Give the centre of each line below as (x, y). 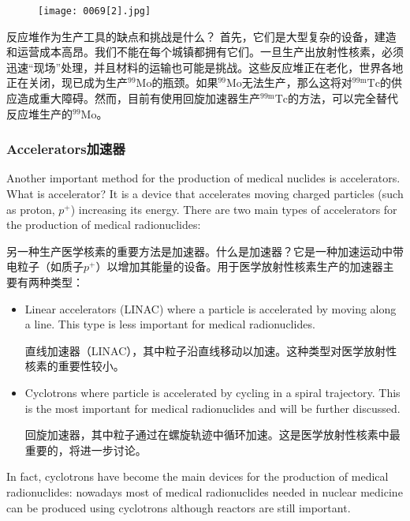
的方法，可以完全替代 (343, 98)
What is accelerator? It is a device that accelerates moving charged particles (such (205, 194)
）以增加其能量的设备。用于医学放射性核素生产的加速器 (239, 266)
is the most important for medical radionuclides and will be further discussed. (212, 408)
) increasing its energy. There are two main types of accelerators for (234, 209)
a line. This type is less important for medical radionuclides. (170, 324)
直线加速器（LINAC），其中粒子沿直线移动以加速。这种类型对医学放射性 (211, 350)
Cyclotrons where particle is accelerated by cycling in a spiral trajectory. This (212, 392)
